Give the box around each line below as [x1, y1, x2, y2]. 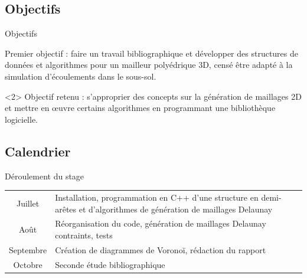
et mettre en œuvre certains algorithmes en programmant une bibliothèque [5, 102, 276, 114]
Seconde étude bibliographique [55, 258, 165, 270]
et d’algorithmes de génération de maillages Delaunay [79, 202, 273, 215]
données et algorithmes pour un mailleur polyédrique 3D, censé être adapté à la [5, 58, 293, 71]
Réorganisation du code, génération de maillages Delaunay [55, 217, 266, 230]
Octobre [13, 258, 43, 270]
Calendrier [5, 142, 71, 160]
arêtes [55, 202, 77, 215]
